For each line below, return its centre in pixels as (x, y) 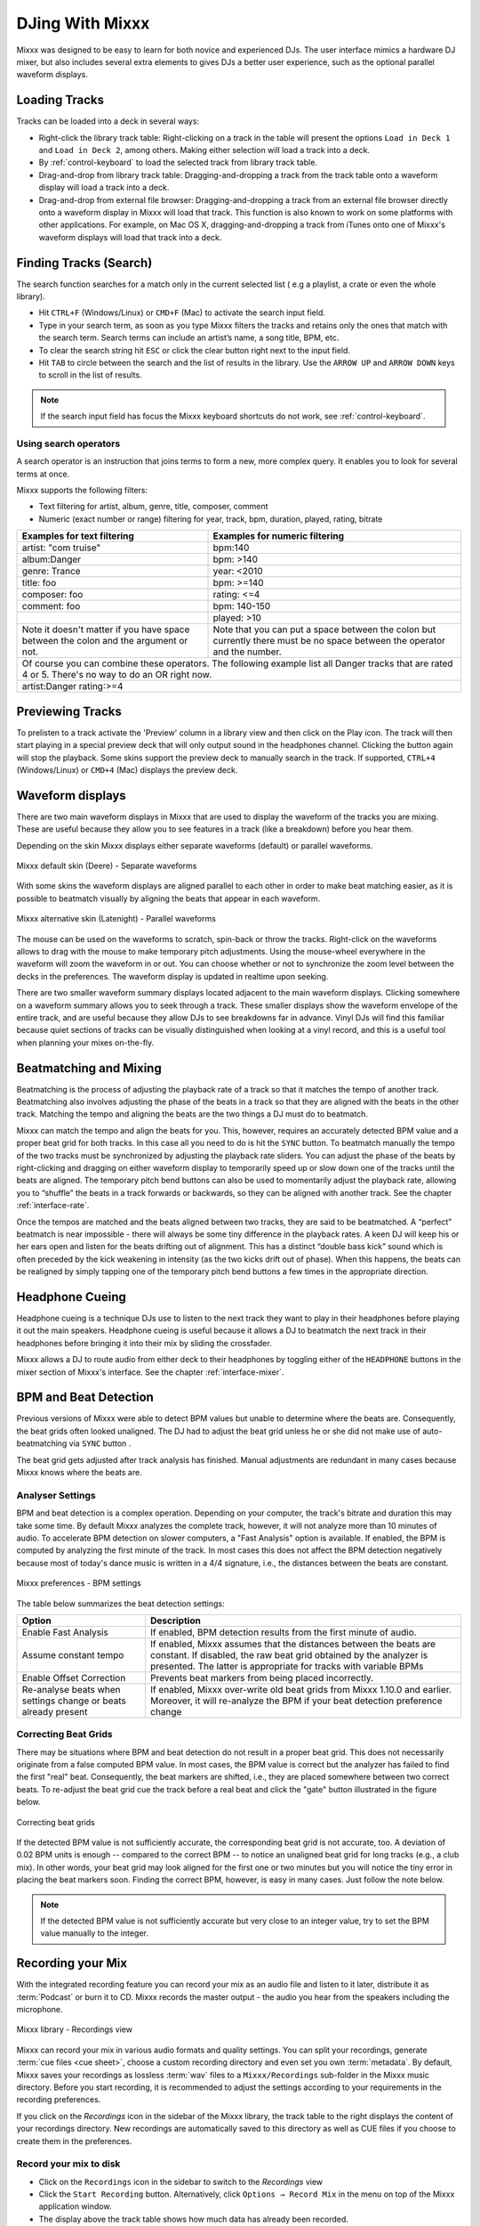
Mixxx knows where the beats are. (79, 1473)
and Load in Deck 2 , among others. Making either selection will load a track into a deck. (204, 150)
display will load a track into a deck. (104, 188)
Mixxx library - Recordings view (75, 2029)
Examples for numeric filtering (279, 536)
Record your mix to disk (68, 2164)
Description (176, 1621)
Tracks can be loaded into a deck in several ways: (108, 121)
